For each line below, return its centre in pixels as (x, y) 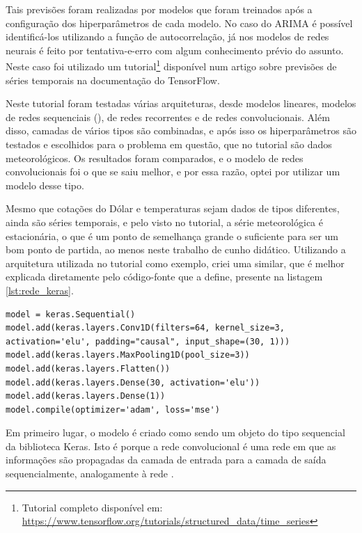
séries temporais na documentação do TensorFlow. (113, 80)
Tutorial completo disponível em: (92, 507)
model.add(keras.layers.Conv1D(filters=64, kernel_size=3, (145, 328)
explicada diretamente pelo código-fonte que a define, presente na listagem (164, 277)
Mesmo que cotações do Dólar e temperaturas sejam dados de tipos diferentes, (173, 208)
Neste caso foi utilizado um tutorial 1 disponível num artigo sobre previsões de (171, 65)
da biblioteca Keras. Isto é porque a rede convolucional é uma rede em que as (171, 446)
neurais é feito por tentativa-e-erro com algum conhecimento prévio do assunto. (175, 50)
